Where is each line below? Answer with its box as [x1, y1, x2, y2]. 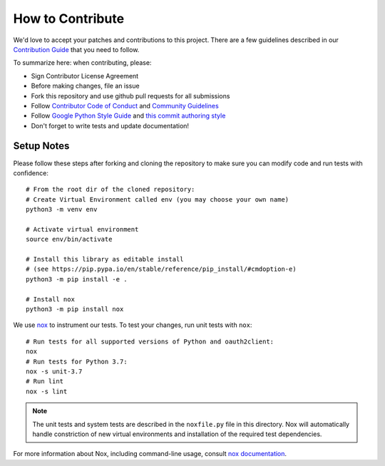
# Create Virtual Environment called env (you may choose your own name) [26, 195, 289, 203]
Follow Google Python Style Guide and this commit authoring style [31, 111, 226, 120]
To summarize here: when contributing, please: [13, 58, 152, 67]
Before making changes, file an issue [31, 82, 140, 90]
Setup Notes [13, 140, 70, 152]
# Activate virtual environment [26, 225, 139, 233]
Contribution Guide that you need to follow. [13, 45, 140, 53]
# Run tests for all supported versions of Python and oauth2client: [26, 337, 274, 346]
